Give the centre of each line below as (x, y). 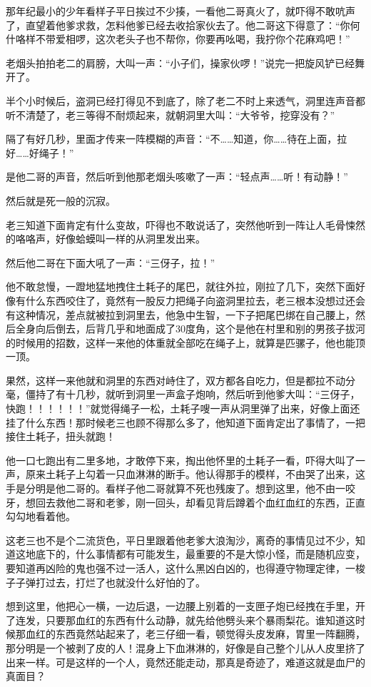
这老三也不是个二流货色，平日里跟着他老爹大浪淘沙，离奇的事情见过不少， (181, 540)
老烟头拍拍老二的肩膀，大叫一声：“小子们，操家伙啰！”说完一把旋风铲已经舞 (185, 62)
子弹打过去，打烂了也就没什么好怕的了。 (110, 582)
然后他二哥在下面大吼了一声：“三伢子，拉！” (111, 262)
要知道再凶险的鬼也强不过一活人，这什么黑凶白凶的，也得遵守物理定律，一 (181, 568)
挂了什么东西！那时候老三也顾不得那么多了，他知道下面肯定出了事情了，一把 (185, 422)
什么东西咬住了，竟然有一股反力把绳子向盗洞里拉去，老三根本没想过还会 (195, 300)
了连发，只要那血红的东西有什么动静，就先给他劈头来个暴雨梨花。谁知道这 (181, 620)
